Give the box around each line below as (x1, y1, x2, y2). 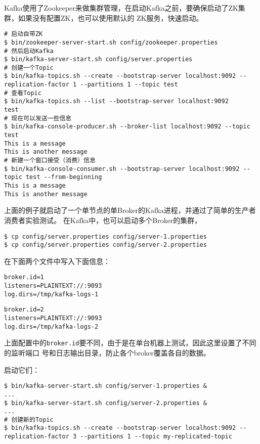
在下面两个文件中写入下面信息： (4, 255, 110, 266)
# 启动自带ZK (4, 30, 43, 38)
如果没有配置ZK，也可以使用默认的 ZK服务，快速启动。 (18, 12, 203, 23)
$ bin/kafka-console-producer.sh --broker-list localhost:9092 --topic (4, 123, 250, 130)
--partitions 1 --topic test (80, 81, 178, 88)
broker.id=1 (4, 274, 44, 281)
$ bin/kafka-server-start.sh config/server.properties (4, 56, 193, 63)
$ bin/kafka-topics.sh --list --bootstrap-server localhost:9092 (4, 98, 229, 105)
